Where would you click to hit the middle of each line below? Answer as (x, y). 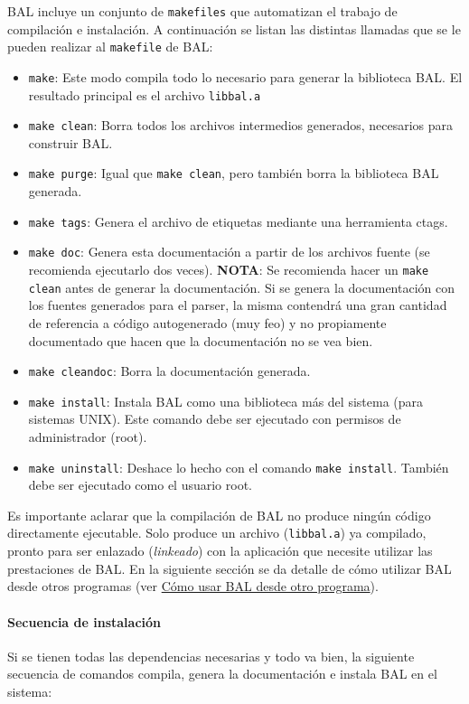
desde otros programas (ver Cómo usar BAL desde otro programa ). (193, 586)
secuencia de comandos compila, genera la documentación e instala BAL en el (222, 674)
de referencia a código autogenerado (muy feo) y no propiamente (207, 322)
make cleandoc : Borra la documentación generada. (169, 371)
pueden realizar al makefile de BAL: (110, 47)
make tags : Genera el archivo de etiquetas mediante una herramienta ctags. (238, 221)
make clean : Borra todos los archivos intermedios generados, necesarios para (241, 125)
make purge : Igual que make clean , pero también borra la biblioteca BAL (234, 173)
